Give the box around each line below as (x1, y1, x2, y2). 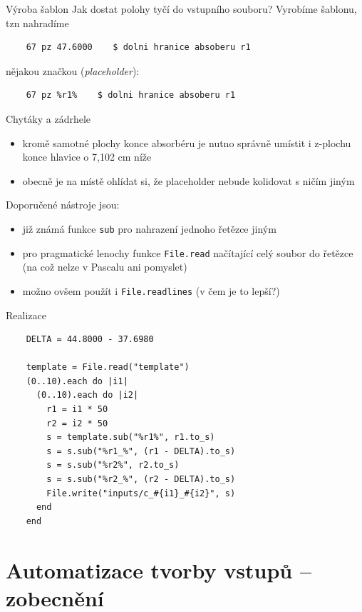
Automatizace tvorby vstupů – (6, 555, 312, 584)
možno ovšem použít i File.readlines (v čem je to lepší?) (22, 283, 280, 298)
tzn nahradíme (6, 15, 69, 30)
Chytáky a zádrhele (6, 111, 91, 126)
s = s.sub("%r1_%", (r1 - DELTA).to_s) (46, 446, 236, 456)
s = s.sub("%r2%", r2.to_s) (46, 460, 180, 471)
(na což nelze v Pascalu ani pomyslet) (22, 259, 187, 274)
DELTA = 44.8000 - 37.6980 (26, 334, 154, 345)
